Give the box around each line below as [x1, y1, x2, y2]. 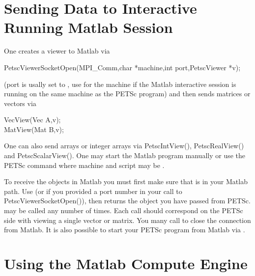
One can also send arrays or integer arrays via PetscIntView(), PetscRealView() [4, 140, 244, 151]
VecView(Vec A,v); [4, 114, 61, 125]
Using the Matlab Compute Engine [4, 253, 248, 273]
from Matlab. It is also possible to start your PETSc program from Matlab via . [4, 224, 245, 235]
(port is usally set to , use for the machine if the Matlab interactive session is [4, 79, 236, 89]
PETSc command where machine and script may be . [4, 160, 165, 170]
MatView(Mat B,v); [4, 124, 64, 134]
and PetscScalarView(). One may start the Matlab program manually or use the [4, 150, 246, 161]
